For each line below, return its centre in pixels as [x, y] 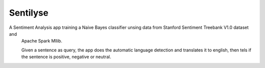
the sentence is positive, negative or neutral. [66, 57]
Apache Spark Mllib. [42, 41]
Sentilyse [29, 13]
